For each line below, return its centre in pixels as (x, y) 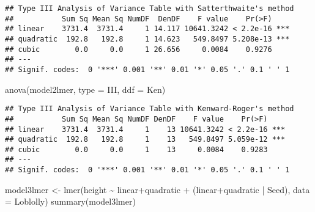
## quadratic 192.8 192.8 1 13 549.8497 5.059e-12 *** (145, 140)
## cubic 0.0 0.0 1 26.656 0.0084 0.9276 (139, 49)
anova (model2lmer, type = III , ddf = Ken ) (85, 89)
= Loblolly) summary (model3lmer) (70, 201)
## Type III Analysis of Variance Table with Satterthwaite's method (150, 9)
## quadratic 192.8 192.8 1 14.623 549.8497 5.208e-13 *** (147, 39)
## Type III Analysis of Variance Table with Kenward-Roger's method (150, 109)
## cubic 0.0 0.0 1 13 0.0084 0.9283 (136, 149)
